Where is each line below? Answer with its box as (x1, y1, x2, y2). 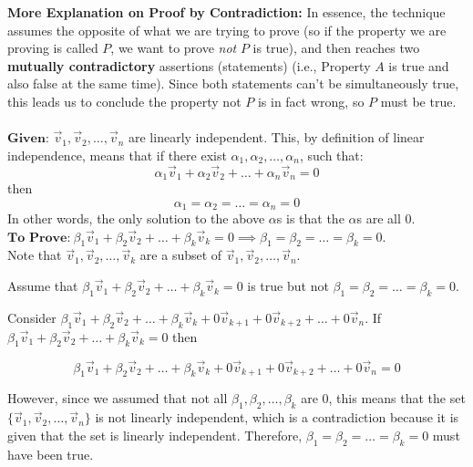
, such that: (299, 145, 364, 164)
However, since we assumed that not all (7, 389, 228, 408)
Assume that (7, 276, 78, 296)
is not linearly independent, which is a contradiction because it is (95, 408, 459, 427)
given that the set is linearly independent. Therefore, (7, 425, 303, 444)
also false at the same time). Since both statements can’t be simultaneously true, (7, 74, 459, 93)
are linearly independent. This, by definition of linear (128, 128, 425, 147)
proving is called (7, 38, 98, 57)
